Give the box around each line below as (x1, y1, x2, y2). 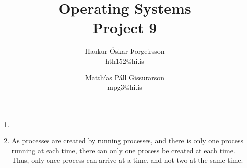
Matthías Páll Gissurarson (85, 72, 165, 82)
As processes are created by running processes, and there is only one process (11, 135, 244, 146)
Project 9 (92, 17, 157, 37)
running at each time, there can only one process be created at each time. (11, 145, 235, 155)
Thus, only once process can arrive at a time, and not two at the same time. (11, 155, 243, 165)
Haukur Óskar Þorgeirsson (85, 46, 165, 56)
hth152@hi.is (105, 55, 144, 66)
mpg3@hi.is (107, 82, 142, 92)
